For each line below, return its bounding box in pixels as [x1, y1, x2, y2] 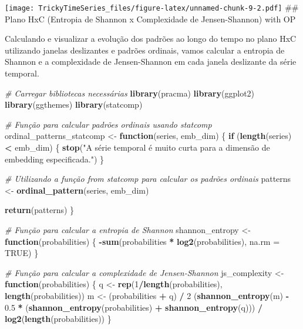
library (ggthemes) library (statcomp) [5, 98, 143, 111]
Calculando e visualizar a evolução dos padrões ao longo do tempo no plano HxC [5, 32, 297, 45]
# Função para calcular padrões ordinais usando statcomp [5, 118, 212, 130]
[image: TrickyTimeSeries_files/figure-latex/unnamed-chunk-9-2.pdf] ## [5, 1, 299, 13]
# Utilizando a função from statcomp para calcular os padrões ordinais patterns [5, 172, 291, 185]
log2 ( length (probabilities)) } [5, 313, 112, 325]
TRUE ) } [5, 247, 39, 259]
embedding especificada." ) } [5, 152, 105, 165]
